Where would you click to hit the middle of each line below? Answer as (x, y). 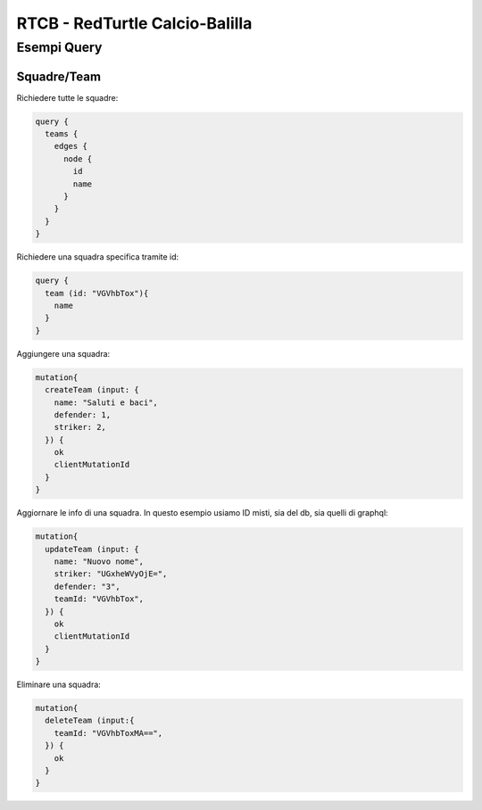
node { (78, 159)
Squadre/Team (59, 76)
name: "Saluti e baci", (106, 402)
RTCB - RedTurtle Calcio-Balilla (134, 23)
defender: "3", (87, 586)
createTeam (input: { (92, 390)
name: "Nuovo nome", (99, 561)
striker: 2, (80, 427)
